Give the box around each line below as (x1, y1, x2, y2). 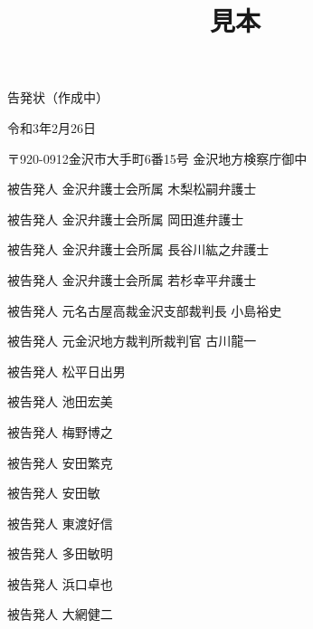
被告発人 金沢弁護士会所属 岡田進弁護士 (7, 209, 244, 228)
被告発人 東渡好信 (7, 513, 113, 532)
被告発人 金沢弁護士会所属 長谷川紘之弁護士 (7, 240, 270, 259)
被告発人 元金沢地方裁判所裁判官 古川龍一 (7, 331, 257, 350)
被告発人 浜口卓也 (7, 574, 113, 593)
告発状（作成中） (7, 88, 109, 107)
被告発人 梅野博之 (7, 422, 113, 441)
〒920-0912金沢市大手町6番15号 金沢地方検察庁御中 (7, 148, 308, 167)
